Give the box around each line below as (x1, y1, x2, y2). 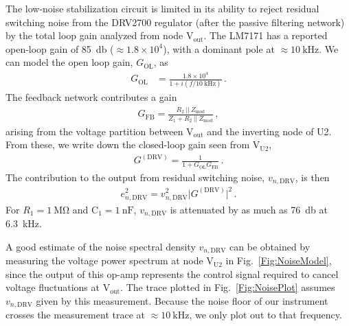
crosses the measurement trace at (5, 307, 145, 322)
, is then (295, 170, 330, 184)
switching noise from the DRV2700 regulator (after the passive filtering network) (5, 14, 345, 29)
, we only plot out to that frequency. (189, 307, 342, 322)
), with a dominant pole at (163, 41, 275, 56)
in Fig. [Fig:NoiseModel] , (225, 253, 332, 268)
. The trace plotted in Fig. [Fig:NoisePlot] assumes (120, 280, 335, 294)
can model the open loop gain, (5, 55, 133, 69)
